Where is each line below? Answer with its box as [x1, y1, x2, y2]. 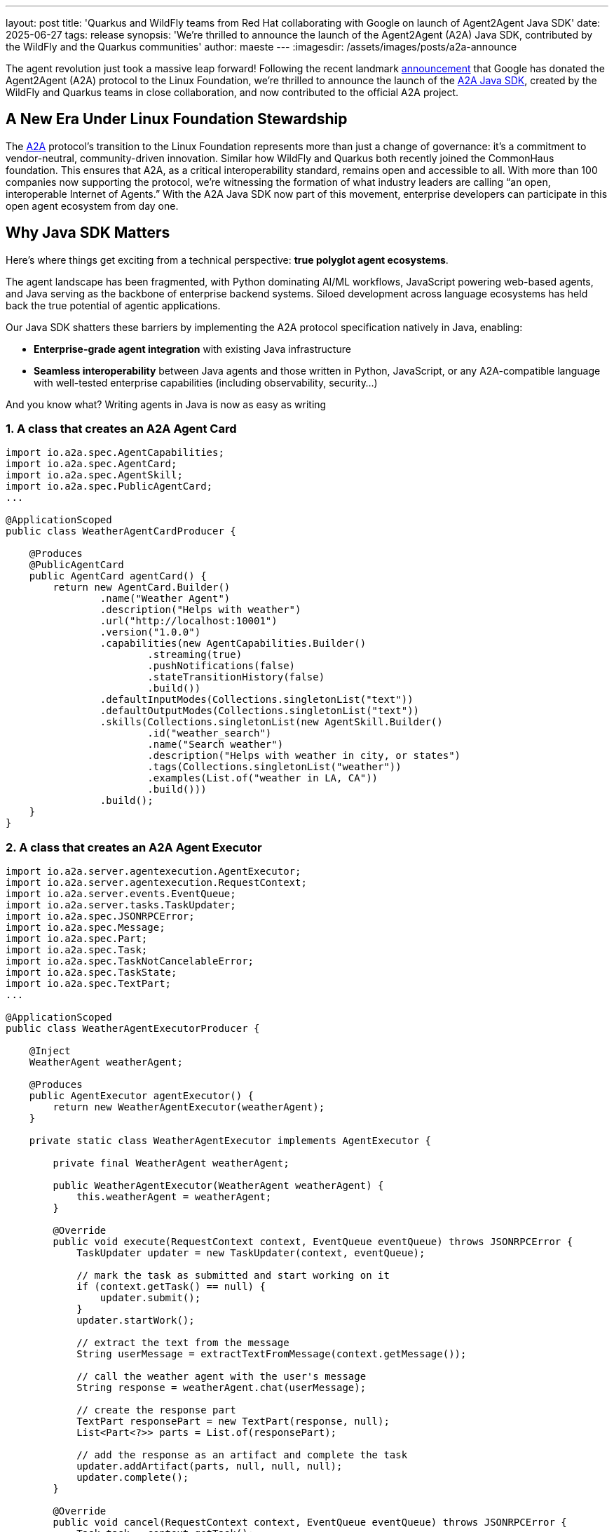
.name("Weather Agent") [100, 593, 231, 605]
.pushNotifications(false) [147, 660, 296, 672]
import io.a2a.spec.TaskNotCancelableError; [6, 955, 254, 967]
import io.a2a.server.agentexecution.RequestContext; [6, 877, 307, 889]
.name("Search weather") [147, 739, 284, 751]
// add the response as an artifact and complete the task [76, 1449, 408, 1461]
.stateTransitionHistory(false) [147, 671, 325, 683]
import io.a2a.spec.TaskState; [6, 967, 177, 979]
